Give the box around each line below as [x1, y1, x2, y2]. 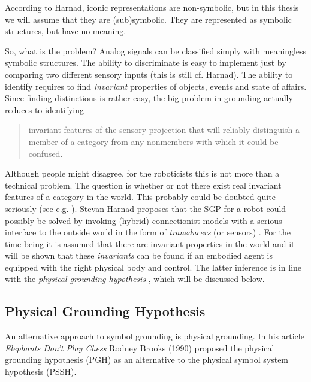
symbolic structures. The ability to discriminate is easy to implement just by [5, 56, 286, 69]
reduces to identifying [5, 103, 84, 116]
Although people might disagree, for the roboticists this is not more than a [5, 167, 280, 180]
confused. [28, 147, 63, 159]
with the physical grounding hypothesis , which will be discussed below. [5, 272, 265, 285]
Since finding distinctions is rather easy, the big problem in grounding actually [5, 92, 293, 104]
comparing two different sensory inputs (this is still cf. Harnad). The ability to [5, 68, 293, 80]
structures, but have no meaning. [5, 25, 126, 37]
